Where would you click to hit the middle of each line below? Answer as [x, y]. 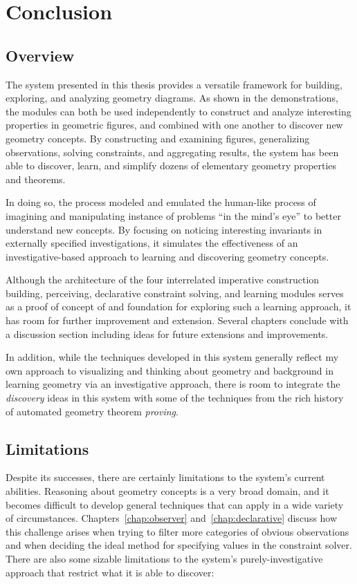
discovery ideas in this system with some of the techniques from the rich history [175, 398]
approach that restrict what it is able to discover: [110, 572]
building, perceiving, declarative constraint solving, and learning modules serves [175, 293]
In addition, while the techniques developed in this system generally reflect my [172, 357]
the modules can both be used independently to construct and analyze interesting [178, 111]
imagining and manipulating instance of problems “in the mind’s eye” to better [173, 215]
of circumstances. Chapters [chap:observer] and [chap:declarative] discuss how [172, 518]
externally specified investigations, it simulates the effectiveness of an [152, 243]
